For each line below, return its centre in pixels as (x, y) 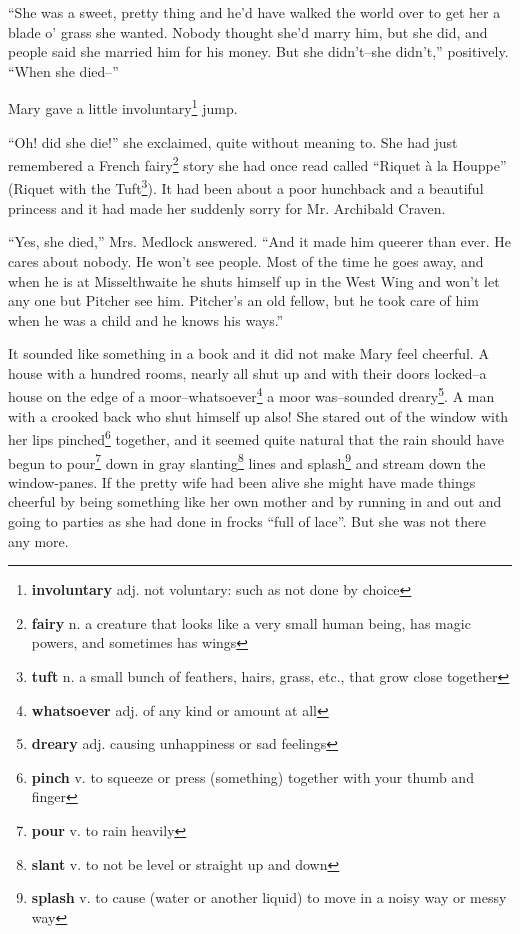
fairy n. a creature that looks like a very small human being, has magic (251, 622)
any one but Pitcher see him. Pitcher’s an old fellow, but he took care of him (243, 300)
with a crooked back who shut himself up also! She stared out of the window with (258, 415)
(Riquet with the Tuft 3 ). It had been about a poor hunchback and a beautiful (246, 187)
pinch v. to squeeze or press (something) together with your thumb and (252, 776)
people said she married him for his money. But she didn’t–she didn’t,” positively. (258, 51)
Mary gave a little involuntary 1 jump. (123, 107)
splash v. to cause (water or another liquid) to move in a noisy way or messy (269, 897)
